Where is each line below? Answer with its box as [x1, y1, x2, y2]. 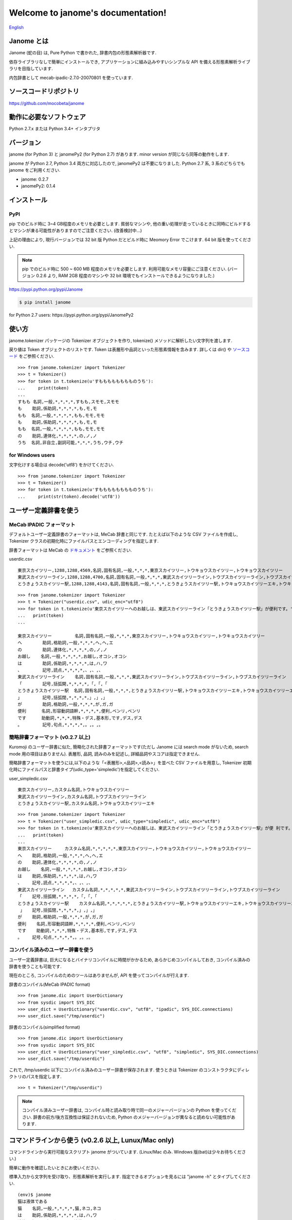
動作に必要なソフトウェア [9, 113, 86, 122]
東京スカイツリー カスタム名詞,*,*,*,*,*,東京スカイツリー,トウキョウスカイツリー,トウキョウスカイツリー [18, 846, 252, 852]
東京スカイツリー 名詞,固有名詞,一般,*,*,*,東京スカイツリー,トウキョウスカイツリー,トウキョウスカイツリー [18, 633, 265, 639]
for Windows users [9, 451, 55, 458]
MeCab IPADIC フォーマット [9, 521, 75, 528]
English [9, 24, 24, 30]
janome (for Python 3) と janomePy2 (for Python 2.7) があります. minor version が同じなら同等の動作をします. [9, 151, 229, 157]
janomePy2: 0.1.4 [21, 183, 55, 189]
